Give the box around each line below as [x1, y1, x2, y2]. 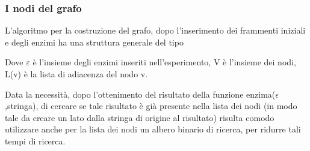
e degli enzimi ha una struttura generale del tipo [5, 35, 184, 48]
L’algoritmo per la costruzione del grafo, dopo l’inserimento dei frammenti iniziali [5, 24, 306, 37]
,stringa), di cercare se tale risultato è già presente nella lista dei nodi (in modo [5, 99, 297, 112]
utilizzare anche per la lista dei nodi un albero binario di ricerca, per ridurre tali [5, 123, 301, 135]
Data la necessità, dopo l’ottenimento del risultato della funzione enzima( [5, 87, 276, 100]
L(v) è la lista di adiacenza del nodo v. [5, 68, 148, 80]
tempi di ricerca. [5, 134, 66, 147]
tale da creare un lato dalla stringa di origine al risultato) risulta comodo [5, 111, 274, 123]
